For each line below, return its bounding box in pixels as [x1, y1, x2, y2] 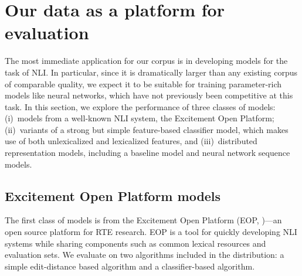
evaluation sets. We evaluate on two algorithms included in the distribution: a [5, 248, 284, 261]
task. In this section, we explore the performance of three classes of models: [5, 100, 276, 113]
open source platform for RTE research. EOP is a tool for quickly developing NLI [5, 226, 297, 238]
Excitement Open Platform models [5, 186, 221, 205]
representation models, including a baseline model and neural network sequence [5, 146, 290, 159]
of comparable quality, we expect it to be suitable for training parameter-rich [5, 77, 282, 90]
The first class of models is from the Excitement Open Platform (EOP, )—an [5, 214, 282, 226]
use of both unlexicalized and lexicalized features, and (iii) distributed [5, 135, 257, 147]
